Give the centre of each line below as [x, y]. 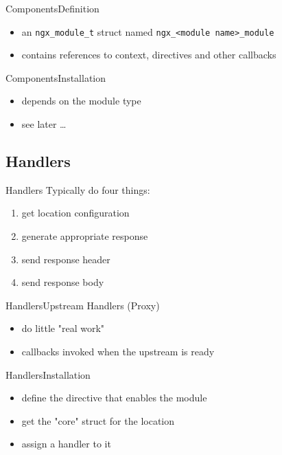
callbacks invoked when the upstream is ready [118, 351]
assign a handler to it [66, 444]
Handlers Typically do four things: [78, 189]
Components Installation [56, 77]
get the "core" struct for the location [98, 420]
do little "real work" [63, 328]
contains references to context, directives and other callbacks [149, 55]
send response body [63, 282]
